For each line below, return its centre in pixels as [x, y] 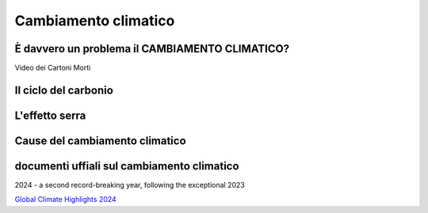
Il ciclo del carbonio [64, 90]
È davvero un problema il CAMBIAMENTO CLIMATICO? [152, 49]
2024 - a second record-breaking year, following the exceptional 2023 [130, 185]
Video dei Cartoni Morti [53, 68]
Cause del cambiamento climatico [100, 141]
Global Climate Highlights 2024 [65, 200]
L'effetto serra [50, 115]
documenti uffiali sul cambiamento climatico [127, 166]
